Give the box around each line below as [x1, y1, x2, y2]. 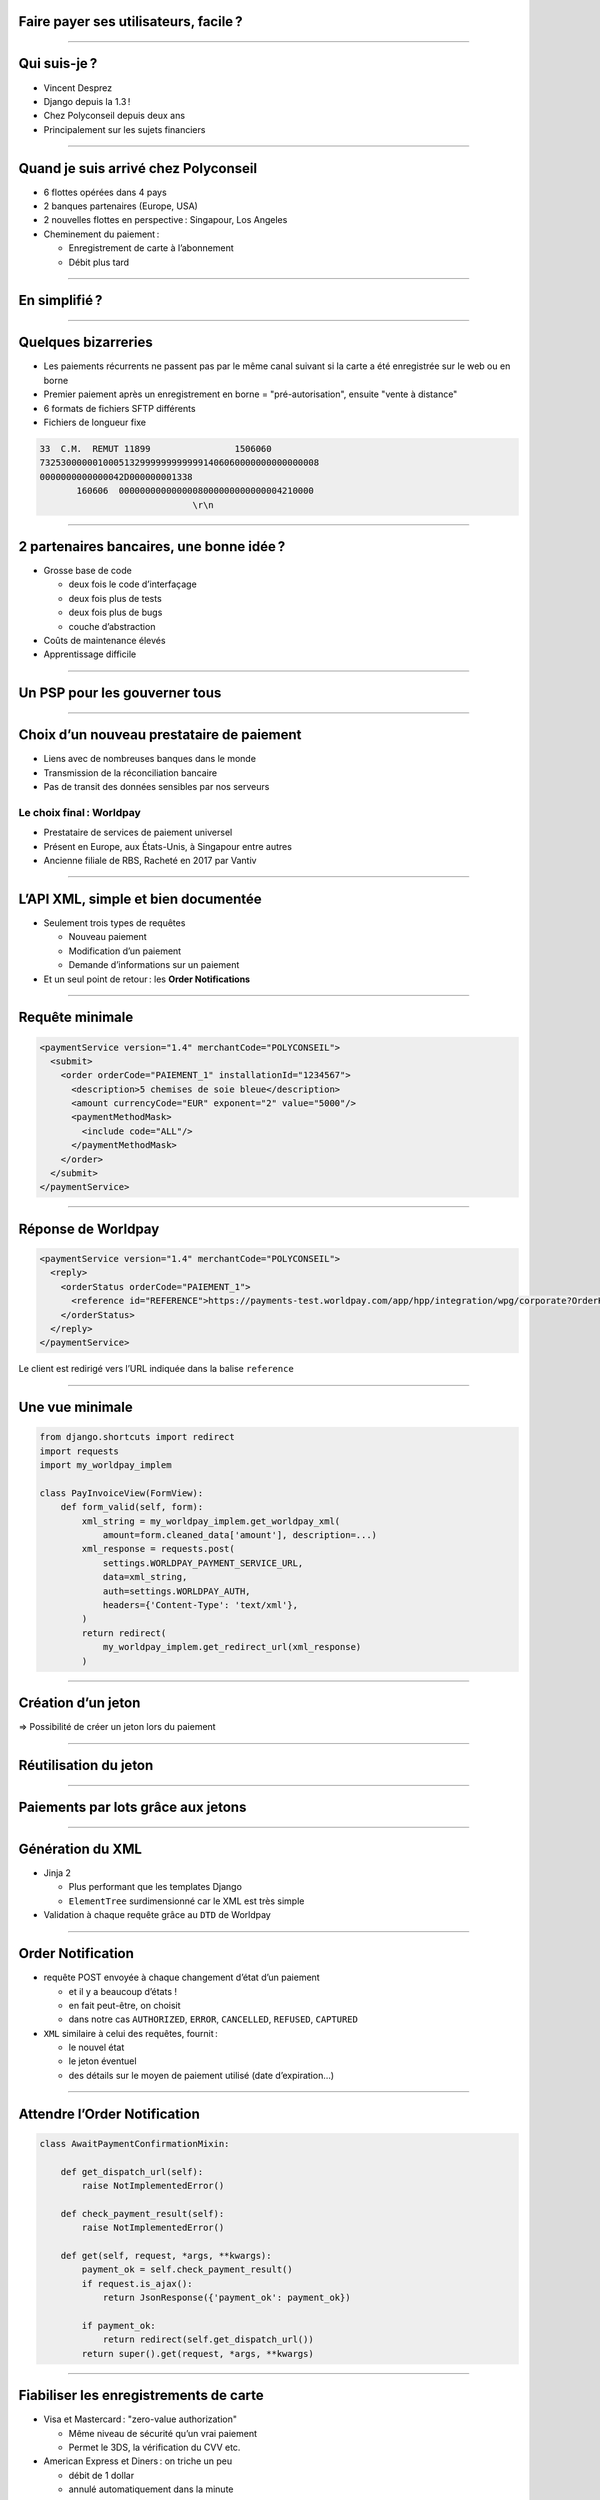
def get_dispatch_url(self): [60, 2166, 204, 2177]
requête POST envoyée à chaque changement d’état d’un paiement [43, 1971, 320, 1984]
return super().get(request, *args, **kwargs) [81, 2348, 314, 2359]
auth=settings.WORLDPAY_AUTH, [102, 1585, 251, 1597]
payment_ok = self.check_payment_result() [81, 2264, 294, 2275]
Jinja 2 [43, 1867, 72, 1879]
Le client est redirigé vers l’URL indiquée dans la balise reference [18, 1363, 294, 1375]
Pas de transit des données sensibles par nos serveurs [43, 781, 270, 793]
